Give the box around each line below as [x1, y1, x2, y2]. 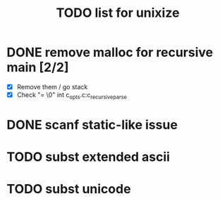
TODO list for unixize [56, 5, 180, 21]
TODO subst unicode [6, 181, 131, 197]
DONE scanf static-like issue [6, 117, 178, 133]
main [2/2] [6, 60, 69, 75]
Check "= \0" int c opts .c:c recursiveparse [16, 91, 128, 100]
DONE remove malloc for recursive [6, 44, 213, 60]
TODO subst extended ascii [6, 149, 171, 165]
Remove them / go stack [16, 82, 88, 91]
